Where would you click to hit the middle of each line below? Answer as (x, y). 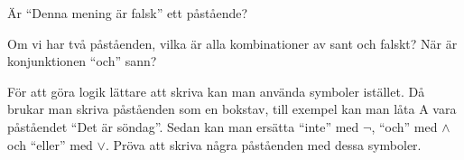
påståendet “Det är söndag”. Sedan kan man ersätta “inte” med (183, 126)
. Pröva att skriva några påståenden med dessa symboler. (263, 144)
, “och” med (404, 126)
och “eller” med (50, 144)
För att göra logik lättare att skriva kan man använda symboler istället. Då (216, 91)
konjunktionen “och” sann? (82, 61)
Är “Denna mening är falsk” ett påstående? (128, 13)
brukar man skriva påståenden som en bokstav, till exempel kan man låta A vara (232, 109)
